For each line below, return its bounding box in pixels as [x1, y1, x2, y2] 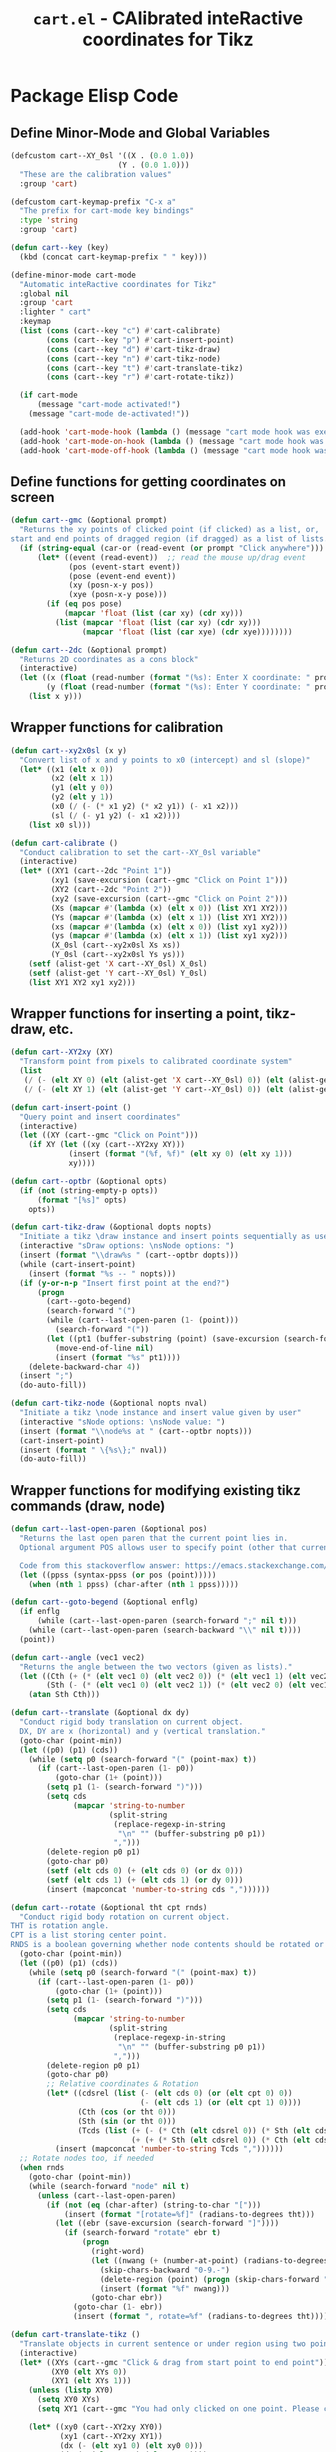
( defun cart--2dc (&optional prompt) [10, 645, 168, 655]
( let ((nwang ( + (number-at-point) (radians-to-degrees [90, 2255, 329, 2266]
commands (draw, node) [10, 1497, 166, 1514]
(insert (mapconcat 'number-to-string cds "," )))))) [46, 1884, 271, 1894]
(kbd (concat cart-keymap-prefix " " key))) [19, 252, 208, 262]
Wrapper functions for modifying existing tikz [10, 1482, 302, 1499]
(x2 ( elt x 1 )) [50, 773, 114, 784]
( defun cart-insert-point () [10, 1102, 132, 1112]
